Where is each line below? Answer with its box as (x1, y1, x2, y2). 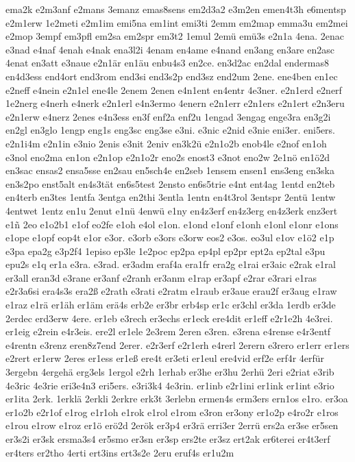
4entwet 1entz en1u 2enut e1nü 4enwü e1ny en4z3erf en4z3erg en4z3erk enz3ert (5, 203, 338, 217)
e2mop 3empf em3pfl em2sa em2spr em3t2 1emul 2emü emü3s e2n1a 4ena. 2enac (5, 29, 345, 43)
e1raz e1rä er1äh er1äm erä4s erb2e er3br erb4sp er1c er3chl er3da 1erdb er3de (5, 297, 336, 312)
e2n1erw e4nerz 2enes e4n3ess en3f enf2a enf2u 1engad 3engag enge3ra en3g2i (5, 109, 331, 123)
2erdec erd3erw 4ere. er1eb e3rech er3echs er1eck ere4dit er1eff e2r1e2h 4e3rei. (5, 311, 333, 325)
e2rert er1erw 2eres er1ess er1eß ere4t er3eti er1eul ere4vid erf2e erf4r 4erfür (5, 351, 325, 365)
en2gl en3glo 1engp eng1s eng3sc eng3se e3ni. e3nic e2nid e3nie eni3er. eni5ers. (5, 123, 335, 137)
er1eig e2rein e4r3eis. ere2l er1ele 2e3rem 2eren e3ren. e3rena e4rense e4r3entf (5, 324, 331, 339)
